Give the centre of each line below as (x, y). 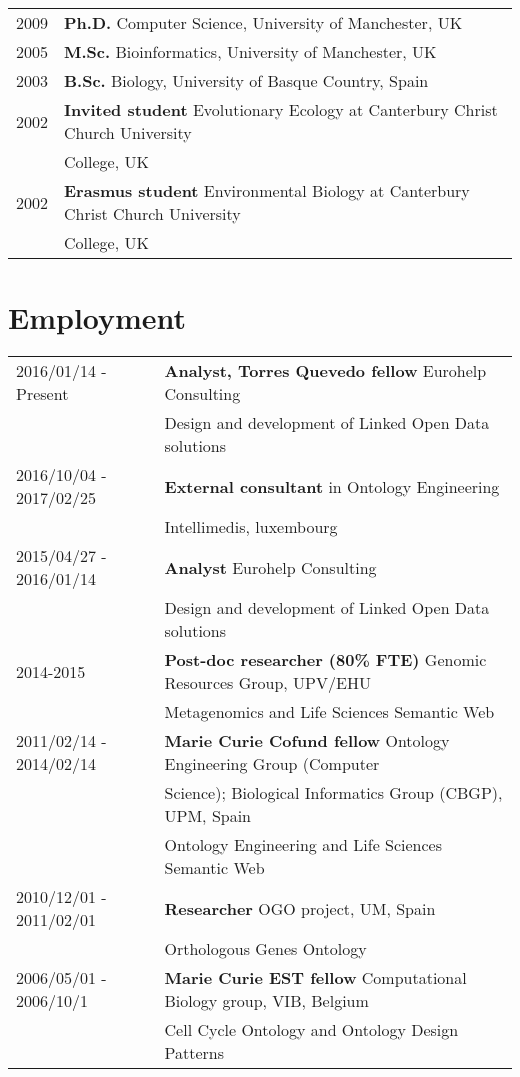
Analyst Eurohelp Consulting (270, 567)
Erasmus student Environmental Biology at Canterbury (267, 190)
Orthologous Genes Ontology (265, 949)
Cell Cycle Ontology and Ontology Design (311, 1030)
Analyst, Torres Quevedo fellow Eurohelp (325, 371)
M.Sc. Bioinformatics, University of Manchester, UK (250, 51)
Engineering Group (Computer (272, 764)
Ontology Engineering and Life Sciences (303, 845)
